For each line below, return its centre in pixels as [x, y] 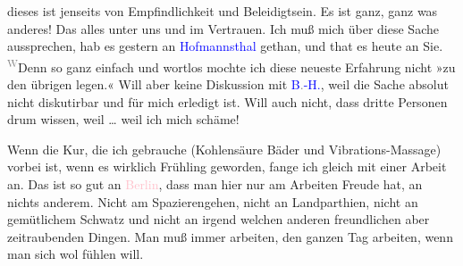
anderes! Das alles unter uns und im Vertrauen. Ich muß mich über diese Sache [223, 28]
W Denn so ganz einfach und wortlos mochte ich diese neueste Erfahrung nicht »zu [231, 65]
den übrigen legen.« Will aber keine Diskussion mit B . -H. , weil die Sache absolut [228, 84]
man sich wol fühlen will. [76, 254]
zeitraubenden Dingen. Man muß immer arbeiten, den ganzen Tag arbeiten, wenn [230, 236]
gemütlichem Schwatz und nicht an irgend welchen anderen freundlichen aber [219, 219]
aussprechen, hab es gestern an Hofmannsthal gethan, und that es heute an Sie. [225, 46]
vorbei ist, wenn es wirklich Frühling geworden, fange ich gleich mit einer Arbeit [227, 166]
